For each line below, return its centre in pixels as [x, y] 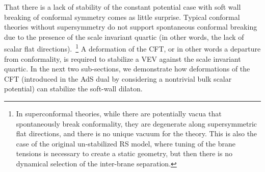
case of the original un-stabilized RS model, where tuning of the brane [126, 143]
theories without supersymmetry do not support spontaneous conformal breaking [131, 27]
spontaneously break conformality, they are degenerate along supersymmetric [137, 123]
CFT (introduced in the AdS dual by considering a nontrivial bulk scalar [118, 78]
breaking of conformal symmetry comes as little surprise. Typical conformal [122, 17]
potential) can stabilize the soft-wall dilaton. [73, 89]
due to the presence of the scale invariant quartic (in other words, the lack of [124, 36]
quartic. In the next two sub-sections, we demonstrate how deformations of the [127, 69]
